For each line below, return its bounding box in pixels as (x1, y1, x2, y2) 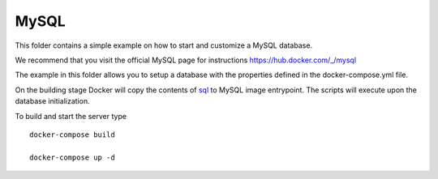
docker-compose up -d (29, 152, 115, 162)
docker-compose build (29, 130, 115, 139)
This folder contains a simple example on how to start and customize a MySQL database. (15, 40, 312, 50)
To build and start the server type (15, 111, 127, 121)
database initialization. (15, 96, 90, 106)
